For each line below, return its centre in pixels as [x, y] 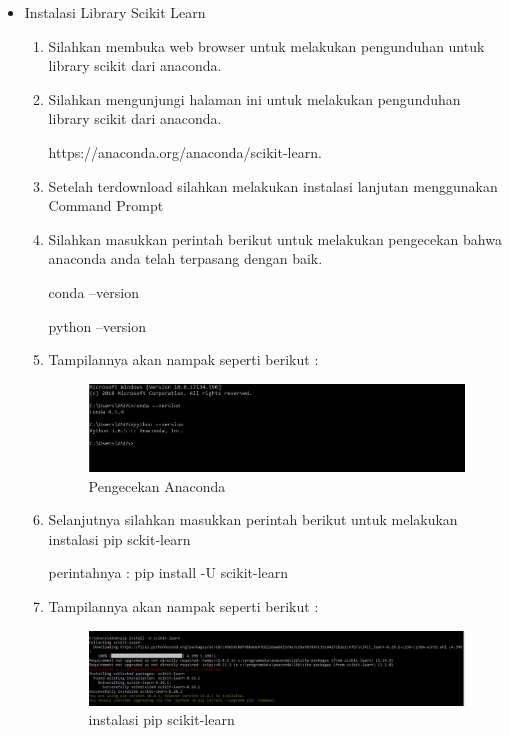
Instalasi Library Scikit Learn [115, 12]
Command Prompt [106, 205]
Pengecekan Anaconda [157, 485]
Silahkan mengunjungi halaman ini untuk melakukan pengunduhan [254, 98]
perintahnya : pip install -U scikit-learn [168, 572]
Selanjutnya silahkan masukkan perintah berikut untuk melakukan [253, 519]
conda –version [93, 291]
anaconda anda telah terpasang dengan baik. [185, 258]
